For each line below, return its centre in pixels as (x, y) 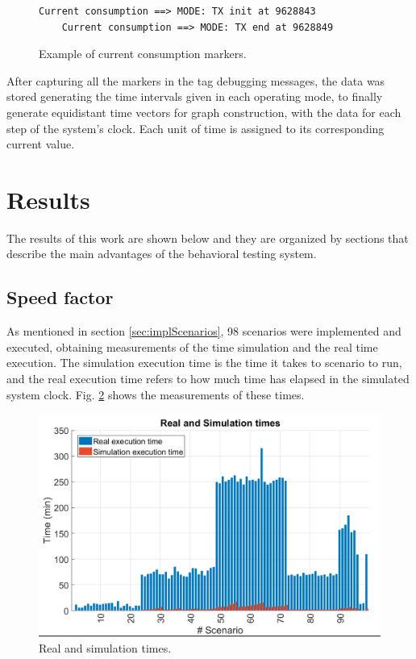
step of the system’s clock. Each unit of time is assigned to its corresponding (196, 128)
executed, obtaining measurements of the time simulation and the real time (192, 346)
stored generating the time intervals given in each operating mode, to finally (195, 96)
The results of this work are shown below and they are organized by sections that (208, 238)
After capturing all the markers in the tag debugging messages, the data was (196, 80)
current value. (41, 144)
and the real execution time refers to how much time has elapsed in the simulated (208, 379)
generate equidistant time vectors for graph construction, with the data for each (204, 112)
